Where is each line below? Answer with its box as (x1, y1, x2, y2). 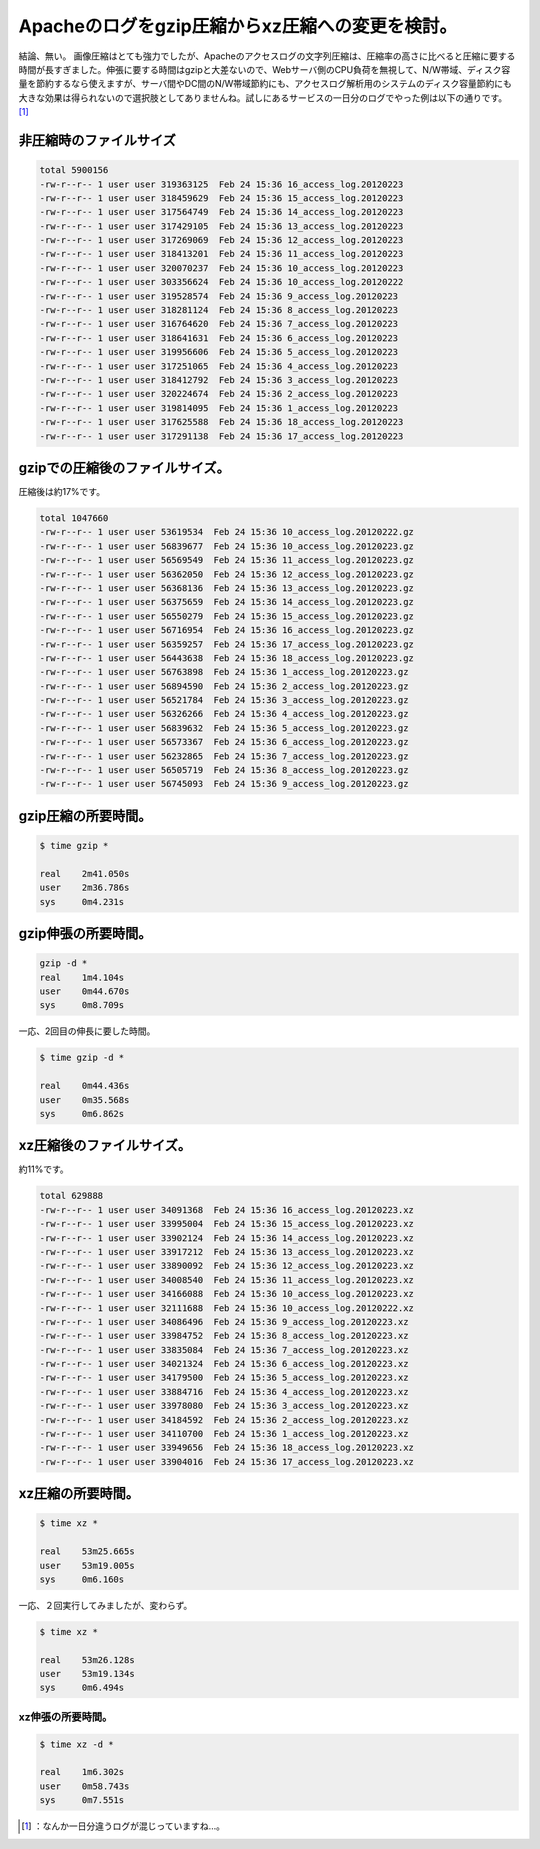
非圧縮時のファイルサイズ (18, 131, 177, 149)
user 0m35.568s (39, 1094, 130, 1105)
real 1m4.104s (39, 971, 125, 983)
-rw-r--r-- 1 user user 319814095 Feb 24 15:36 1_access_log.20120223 (39, 402, 399, 414)
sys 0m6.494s (39, 1682, 125, 1694)
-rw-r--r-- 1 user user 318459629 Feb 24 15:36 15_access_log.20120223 (39, 192, 404, 204)
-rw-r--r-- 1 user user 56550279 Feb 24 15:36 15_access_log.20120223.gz (39, 610, 415, 622)
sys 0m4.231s (39, 896, 125, 907)
